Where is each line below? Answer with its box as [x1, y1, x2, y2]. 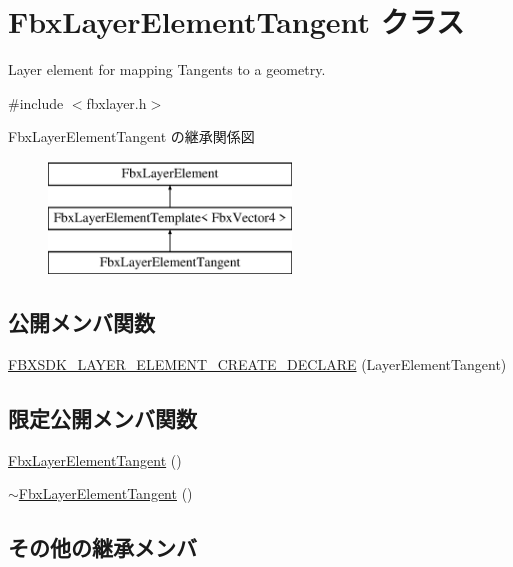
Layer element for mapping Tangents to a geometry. [8, 59, 326, 80]
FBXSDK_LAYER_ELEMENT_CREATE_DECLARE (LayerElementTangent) [8, 354, 507, 375]
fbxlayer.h [86, 92, 147, 113]
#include [8, 92, 64, 113]
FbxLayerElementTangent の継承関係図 [8, 126, 255, 147]
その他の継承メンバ [8, 532, 197, 563]
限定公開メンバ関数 [8, 403, 197, 434]
